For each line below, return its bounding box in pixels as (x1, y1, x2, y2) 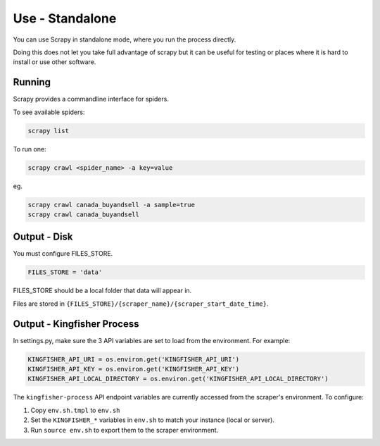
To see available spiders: (13, 108, 85, 116)
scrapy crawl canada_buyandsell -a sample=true (27, 201, 195, 209)
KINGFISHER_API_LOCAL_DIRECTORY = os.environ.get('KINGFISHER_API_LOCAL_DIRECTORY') (27, 375, 329, 383)
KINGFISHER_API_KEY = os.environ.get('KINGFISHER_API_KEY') (27, 365, 240, 373)
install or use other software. (13, 58, 96, 66)
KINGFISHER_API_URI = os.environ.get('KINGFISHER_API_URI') (27, 355, 240, 363)
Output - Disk (13, 231, 73, 243)
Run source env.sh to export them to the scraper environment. (30, 426, 219, 434)
